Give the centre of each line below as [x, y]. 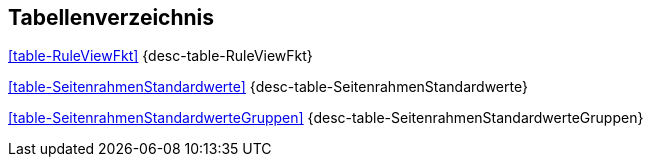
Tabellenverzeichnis [111, 17]
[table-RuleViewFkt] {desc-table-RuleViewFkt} [160, 56]
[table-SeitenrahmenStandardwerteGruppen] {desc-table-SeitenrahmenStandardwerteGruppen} [326, 118]
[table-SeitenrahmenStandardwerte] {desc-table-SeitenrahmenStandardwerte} [268, 87]
